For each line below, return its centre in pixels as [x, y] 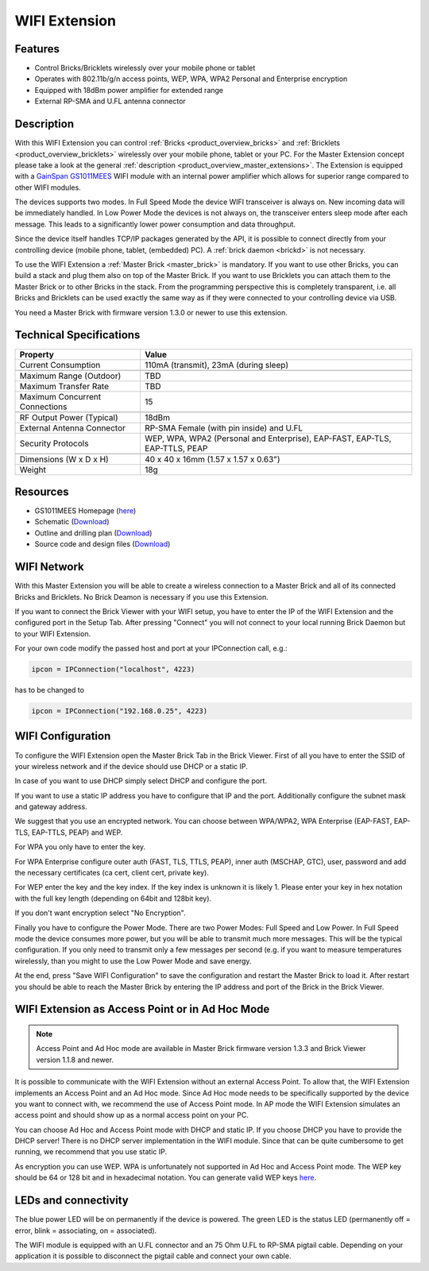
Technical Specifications [77, 335]
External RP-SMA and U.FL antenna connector [110, 101]
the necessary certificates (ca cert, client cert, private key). [112, 873]
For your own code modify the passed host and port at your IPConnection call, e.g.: [151, 648]
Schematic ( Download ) [72, 522]
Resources [42, 491]
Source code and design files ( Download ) [102, 544]
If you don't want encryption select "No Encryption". [100, 913]
